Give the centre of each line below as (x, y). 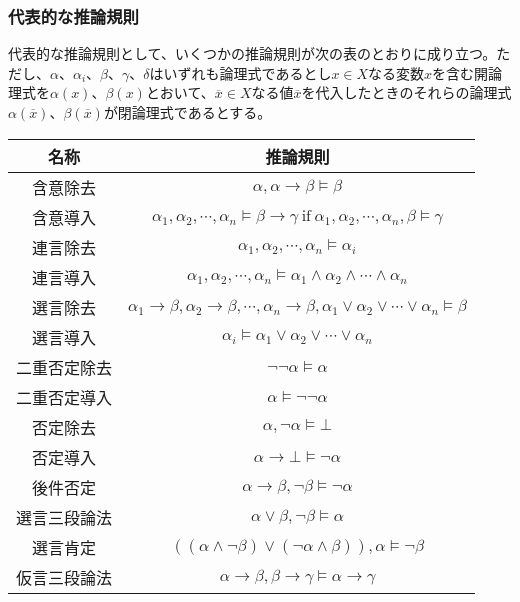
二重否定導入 (64, 397)
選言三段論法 (64, 517)
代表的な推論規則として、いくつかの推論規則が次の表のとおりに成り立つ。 (252, 53)
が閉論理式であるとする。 (187, 112)
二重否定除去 (64, 367)
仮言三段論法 (64, 577)
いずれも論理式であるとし (247, 72)
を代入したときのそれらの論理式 (406, 92)
